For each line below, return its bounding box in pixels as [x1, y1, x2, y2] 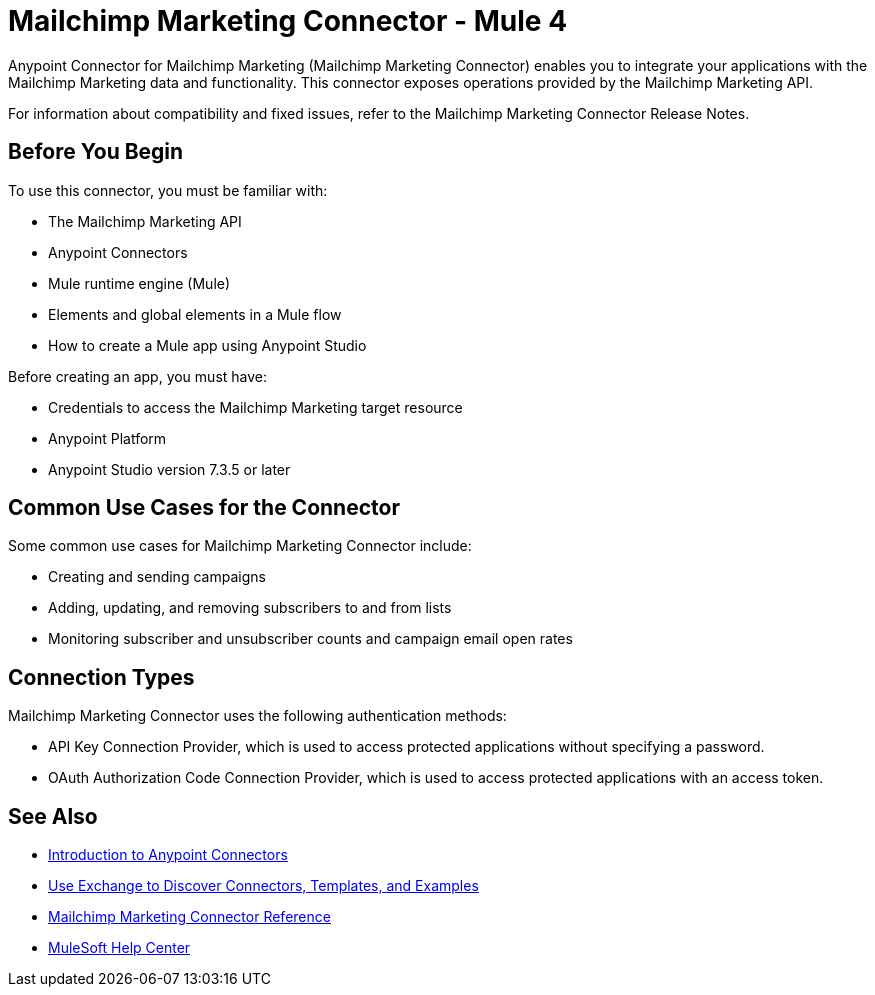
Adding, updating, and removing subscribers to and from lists [48, 599, 452, 617]
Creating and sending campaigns [48, 568, 266, 586]
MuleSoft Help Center [48, 939, 191, 957]
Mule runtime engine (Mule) [48, 274, 231, 292]
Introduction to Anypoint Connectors [48, 846, 288, 864]
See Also [8, 803, 98, 829]
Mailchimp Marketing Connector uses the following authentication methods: [8, 707, 507, 725]
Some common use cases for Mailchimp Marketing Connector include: [8, 537, 472, 555]
